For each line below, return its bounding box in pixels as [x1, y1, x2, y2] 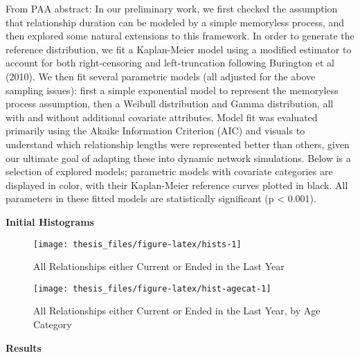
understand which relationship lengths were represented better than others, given [6, 136, 350, 151]
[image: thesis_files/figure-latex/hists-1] [33, 239, 242, 249]
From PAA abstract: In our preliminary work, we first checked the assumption [6, 1, 338, 15]
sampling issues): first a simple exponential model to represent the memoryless [6, 82, 339, 97]
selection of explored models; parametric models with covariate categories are [6, 164, 333, 179]
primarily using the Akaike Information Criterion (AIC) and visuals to [6, 123, 305, 138]
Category [33, 317, 72, 331]
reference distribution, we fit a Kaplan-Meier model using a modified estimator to [6, 42, 352, 56]
